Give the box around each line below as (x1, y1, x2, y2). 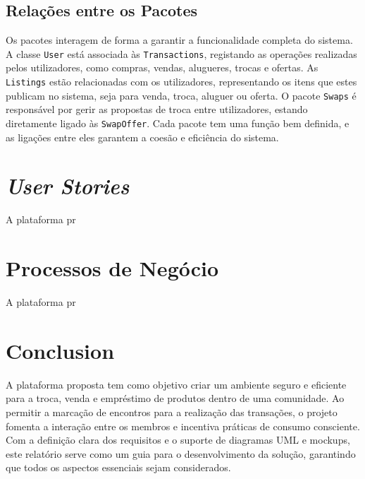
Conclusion (6, 336, 115, 365)
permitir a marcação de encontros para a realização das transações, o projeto (6, 404, 338, 419)
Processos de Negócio (6, 254, 219, 283)
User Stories (6, 171, 130, 201)
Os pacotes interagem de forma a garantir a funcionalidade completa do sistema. (6, 32, 353, 47)
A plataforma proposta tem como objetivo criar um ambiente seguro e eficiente (6, 377, 347, 391)
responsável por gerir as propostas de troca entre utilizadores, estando (6, 102, 308, 117)
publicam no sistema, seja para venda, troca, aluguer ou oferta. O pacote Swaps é (6, 88, 357, 102)
